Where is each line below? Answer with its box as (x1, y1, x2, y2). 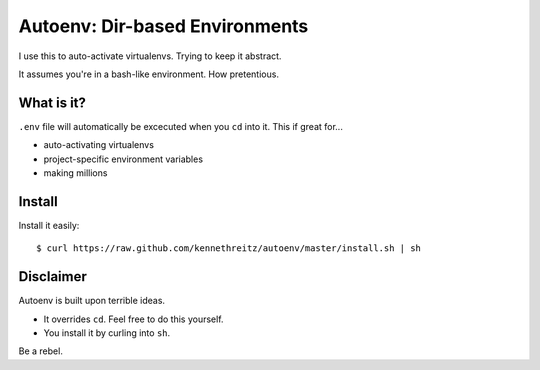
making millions (43, 167, 108, 179)
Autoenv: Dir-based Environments (18, 15, 309, 37)
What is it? (18, 94, 87, 111)
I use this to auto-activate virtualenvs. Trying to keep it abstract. (18, 50, 282, 62)
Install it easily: (18, 219, 80, 231)
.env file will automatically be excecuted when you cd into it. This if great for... (18, 120, 344, 132)
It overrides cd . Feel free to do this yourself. (43, 313, 224, 325)
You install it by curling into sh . (43, 327, 171, 339)
